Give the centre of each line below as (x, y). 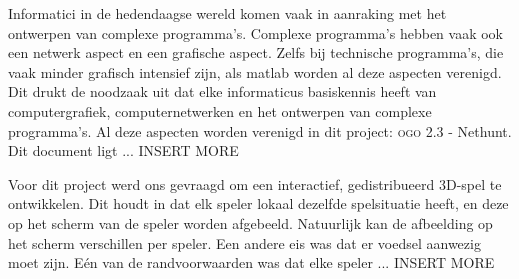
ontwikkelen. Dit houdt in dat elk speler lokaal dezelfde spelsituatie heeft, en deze (258, 203)
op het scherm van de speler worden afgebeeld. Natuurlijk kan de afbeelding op (250, 222)
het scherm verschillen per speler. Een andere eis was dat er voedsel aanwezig (244, 242)
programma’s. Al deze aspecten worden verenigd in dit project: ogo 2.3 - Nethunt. (260, 130)
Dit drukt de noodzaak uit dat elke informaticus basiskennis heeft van (222, 91)
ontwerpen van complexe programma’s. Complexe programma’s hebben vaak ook (255, 32)
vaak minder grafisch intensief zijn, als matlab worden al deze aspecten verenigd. (255, 71)
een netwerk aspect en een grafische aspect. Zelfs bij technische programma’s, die (256, 52)
